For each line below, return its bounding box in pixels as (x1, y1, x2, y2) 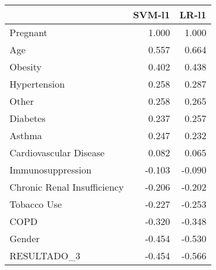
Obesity (9, 60, 42, 73)
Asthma (9, 128, 42, 142)
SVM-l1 (133, 8, 170, 21)
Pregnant (9, 25, 47, 39)
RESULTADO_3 (9, 249, 81, 262)
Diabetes (9, 111, 46, 125)
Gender (9, 232, 40, 245)
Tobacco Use (9, 197, 62, 211)
